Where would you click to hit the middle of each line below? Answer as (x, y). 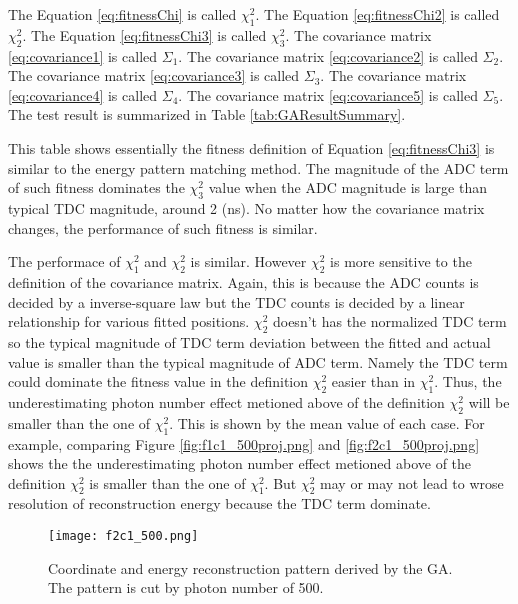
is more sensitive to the (401, 261)
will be (489, 401)
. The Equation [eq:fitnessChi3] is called (144, 34)
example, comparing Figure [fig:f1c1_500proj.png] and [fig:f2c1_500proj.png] (244, 443)
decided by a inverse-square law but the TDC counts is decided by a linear (236, 301)
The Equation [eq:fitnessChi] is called (122, 14)
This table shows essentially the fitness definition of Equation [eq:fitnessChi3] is (251, 147)
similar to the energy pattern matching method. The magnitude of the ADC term (258, 167)
